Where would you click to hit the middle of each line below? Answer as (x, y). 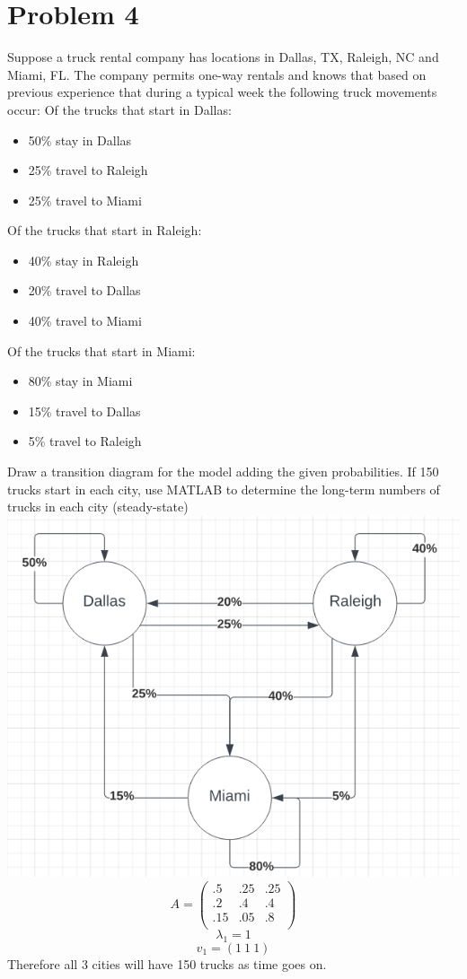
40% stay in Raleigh (84, 260)
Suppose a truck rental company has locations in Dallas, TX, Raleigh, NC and (223, 57)
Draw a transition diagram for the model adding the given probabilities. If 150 (223, 472)
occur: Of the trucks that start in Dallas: (119, 109)
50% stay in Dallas (80, 140)
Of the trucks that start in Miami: (101, 350)
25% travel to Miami (85, 200)
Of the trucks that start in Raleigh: (105, 230)
